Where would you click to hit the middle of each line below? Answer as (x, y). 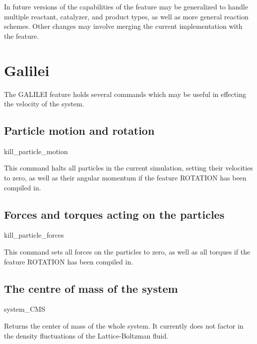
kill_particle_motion (36, 151)
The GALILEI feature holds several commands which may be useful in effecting (125, 94)
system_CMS (25, 309)
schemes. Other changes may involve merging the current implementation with (123, 26)
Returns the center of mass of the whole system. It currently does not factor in (124, 326)
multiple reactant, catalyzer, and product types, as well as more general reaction (126, 16)
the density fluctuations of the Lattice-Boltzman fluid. (86, 335)
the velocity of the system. (44, 104)
